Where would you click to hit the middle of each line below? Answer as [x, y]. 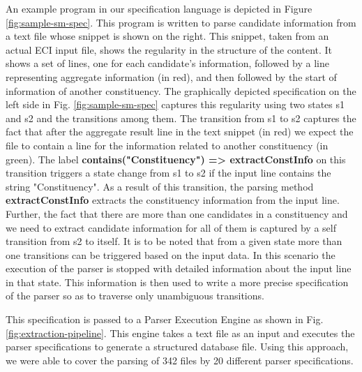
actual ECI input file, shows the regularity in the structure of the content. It [169, 49]
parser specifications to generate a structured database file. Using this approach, [177, 347]
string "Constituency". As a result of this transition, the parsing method [160, 186]
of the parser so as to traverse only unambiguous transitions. [135, 296]
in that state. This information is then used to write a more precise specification [177, 282]
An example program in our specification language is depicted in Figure [159, 8]
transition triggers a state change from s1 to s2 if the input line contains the [168, 173]
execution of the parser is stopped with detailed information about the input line [179, 268]
